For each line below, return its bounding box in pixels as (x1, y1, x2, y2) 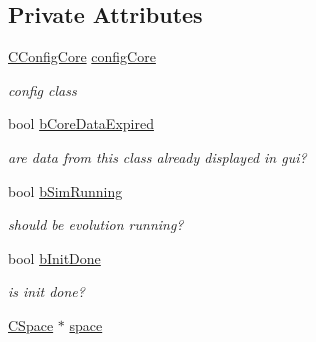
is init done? (8, 281, 85, 302)
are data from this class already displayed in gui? (8, 146, 307, 167)
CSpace (8, 314, 54, 335)
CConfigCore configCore (8, 46, 156, 67)
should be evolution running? (8, 214, 184, 235)
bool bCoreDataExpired (8, 113, 154, 134)
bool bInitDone (8, 247, 101, 268)
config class (8, 79, 77, 100)
